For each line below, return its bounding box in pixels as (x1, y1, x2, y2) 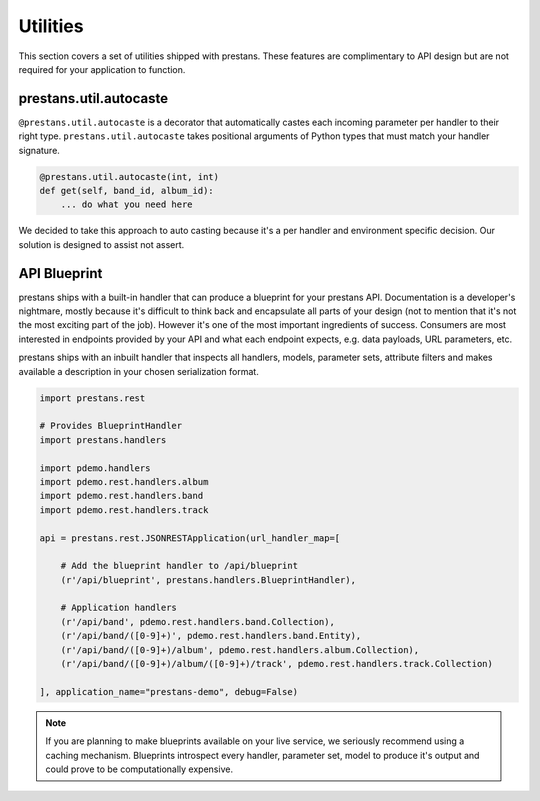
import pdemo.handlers (39, 462, 151, 474)
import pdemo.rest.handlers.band (39, 490, 204, 502)
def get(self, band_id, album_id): (39, 185, 214, 196)
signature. (18, 144, 60, 156)
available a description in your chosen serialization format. (18, 365, 259, 377)
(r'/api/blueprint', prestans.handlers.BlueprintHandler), (60, 574, 357, 585)
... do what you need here (60, 199, 194, 210)
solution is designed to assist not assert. (18, 238, 185, 250)
